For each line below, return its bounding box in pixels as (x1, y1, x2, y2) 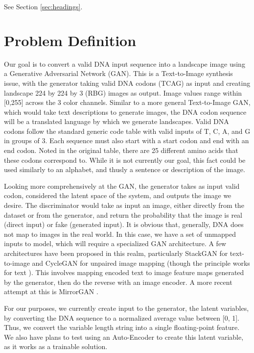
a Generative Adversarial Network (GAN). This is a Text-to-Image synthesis (4, 68, 233, 78)
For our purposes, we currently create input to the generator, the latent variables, (4, 303, 249, 313)
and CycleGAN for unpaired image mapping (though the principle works (32, 257, 250, 268)
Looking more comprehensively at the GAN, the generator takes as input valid (4, 180, 240, 191)
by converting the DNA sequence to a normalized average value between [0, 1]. (4, 312, 239, 323)
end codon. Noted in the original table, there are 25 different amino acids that (4, 145, 238, 155)
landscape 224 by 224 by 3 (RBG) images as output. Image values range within (4, 87, 242, 98)
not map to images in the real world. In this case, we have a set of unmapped (4, 228, 236, 239)
